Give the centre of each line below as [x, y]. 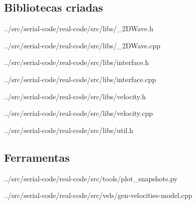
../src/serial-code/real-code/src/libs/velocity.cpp [79, 113]
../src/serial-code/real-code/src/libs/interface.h [77, 62]
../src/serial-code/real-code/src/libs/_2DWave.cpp [82, 45]
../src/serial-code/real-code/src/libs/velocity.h [75, 96]
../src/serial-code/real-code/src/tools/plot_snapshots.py [91, 178]
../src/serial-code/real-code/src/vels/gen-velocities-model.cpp [98, 195]
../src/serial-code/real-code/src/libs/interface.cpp [80, 79]
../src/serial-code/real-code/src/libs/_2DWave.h [79, 28]
